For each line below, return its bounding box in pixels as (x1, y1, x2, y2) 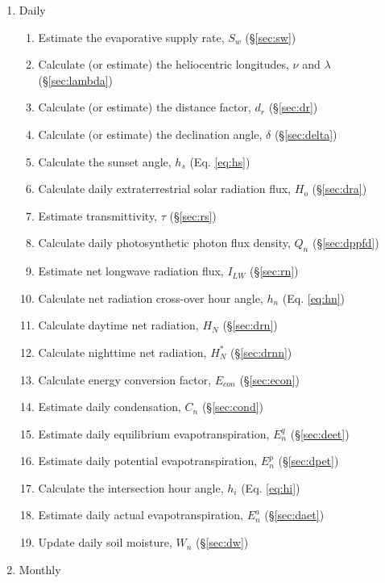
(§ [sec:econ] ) (239, 371, 300, 388)
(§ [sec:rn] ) (249, 262, 299, 279)
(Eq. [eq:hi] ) (241, 479, 300, 496)
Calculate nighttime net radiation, (38, 343, 207, 360)
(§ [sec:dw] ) (196, 534, 249, 551)
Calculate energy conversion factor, (38, 371, 212, 388)
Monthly (19, 560, 61, 577)
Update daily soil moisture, (38, 534, 172, 551)
